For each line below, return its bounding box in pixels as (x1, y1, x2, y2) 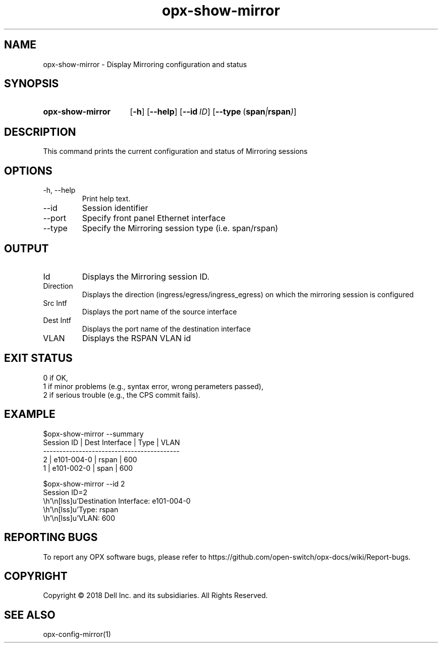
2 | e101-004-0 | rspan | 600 (43, 455, 137, 464)
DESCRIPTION (4, 125, 76, 138)
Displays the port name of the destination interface (82, 324, 251, 333)
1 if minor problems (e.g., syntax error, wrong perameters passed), (43, 382, 263, 391)
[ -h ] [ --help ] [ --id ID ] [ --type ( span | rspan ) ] (130, 106, 297, 117)
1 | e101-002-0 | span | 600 (43, 463, 133, 472)
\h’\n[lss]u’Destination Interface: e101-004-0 (43, 496, 191, 505)
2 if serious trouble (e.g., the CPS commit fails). (43, 390, 200, 399)
